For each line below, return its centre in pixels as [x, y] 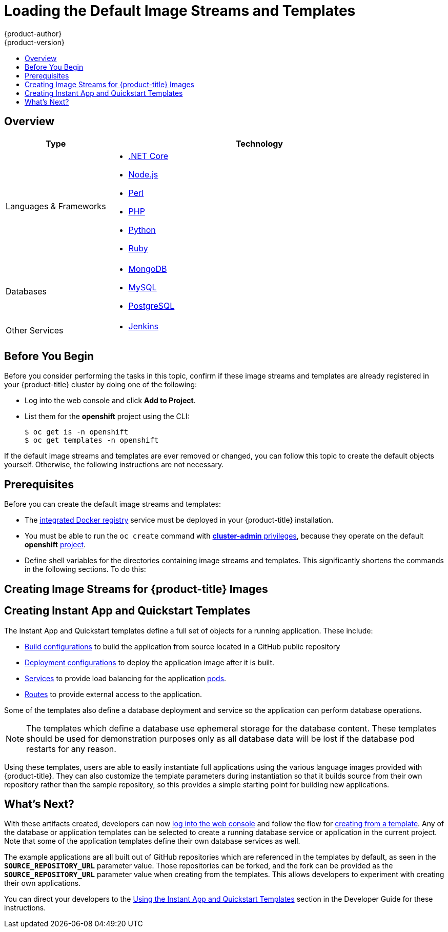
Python [142, 230]
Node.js [143, 174]
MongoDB [148, 269]
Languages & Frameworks [56, 206]
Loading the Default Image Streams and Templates [180, 11]
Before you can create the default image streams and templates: [113, 504]
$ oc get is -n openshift [77, 432]
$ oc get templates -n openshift [92, 440]
